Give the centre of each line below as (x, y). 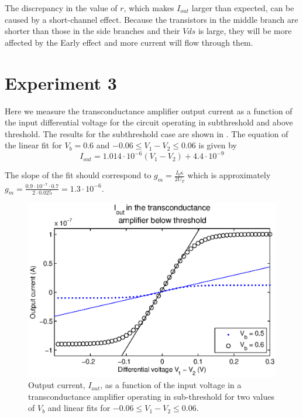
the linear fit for (33, 145)
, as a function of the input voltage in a (171, 385)
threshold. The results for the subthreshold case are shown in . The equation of (147, 133)
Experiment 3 (61, 82)
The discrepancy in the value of (61, 8)
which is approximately (229, 175)
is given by (218, 145)
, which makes (149, 8)
